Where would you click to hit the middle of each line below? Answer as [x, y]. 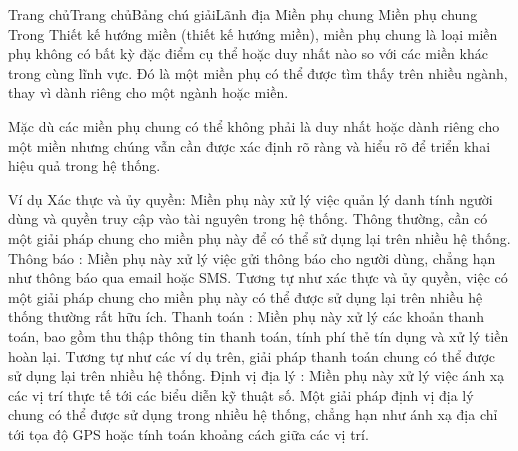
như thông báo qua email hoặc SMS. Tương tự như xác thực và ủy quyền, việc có [258, 277]
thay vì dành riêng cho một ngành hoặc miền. [148, 92]
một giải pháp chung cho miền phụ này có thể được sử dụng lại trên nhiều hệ [245, 296]
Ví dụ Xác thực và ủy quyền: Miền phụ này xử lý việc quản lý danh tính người [250, 198]
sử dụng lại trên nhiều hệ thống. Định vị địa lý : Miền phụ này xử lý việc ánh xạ [256, 375]
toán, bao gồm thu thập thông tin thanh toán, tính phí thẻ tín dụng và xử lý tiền [258, 335]
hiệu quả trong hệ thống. [84, 165]
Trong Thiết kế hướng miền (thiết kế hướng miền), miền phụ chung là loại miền [253, 33]
